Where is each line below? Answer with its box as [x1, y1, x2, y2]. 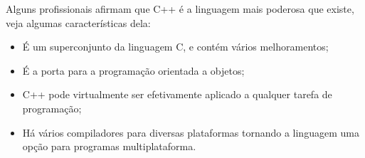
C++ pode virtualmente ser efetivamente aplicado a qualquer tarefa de [22, 87, 332, 102]
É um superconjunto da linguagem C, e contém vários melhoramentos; [22, 39, 329, 54]
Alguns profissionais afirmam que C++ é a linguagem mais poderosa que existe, [6, 1, 354, 16]
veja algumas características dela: [6, 15, 151, 30]
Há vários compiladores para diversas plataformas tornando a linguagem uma [22, 125, 359, 139]
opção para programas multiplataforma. [22, 139, 196, 154]
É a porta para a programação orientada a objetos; [22, 63, 245, 78]
